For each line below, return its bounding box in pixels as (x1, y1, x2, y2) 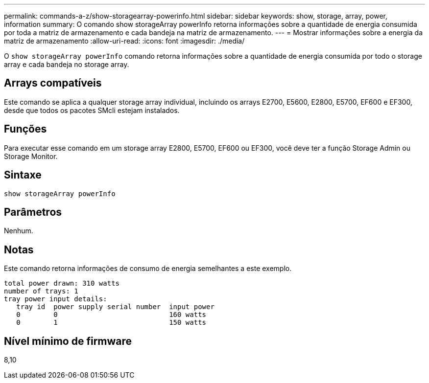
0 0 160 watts (16, 311, 207, 319)
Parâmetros (4, 205, 62, 218)
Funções (4, 123, 47, 135)
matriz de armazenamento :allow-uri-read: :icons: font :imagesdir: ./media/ (4, 37, 245, 45)
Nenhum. (4, 226, 33, 235)
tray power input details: (4, 295, 107, 303)
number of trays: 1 (4, 287, 78, 295)
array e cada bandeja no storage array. (4, 60, 129, 68)
